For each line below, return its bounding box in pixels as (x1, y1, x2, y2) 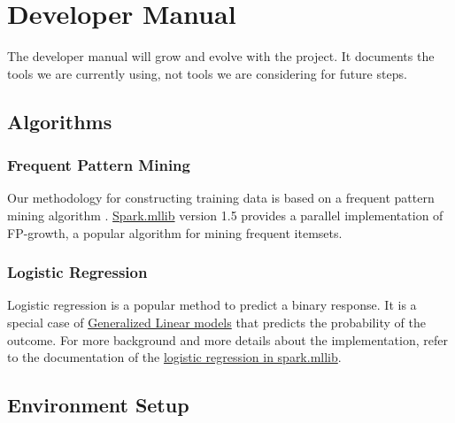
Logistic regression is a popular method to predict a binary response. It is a (7, 296, 417, 314)
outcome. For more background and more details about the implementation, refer (7, 330, 448, 349)
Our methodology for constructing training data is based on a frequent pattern (7, 188, 435, 207)
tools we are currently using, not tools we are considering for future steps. (7, 64, 407, 82)
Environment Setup (7, 391, 189, 419)
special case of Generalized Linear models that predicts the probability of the (7, 312, 426, 331)
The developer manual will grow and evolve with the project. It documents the (7, 47, 435, 65)
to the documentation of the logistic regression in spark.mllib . (7, 348, 342, 366)
